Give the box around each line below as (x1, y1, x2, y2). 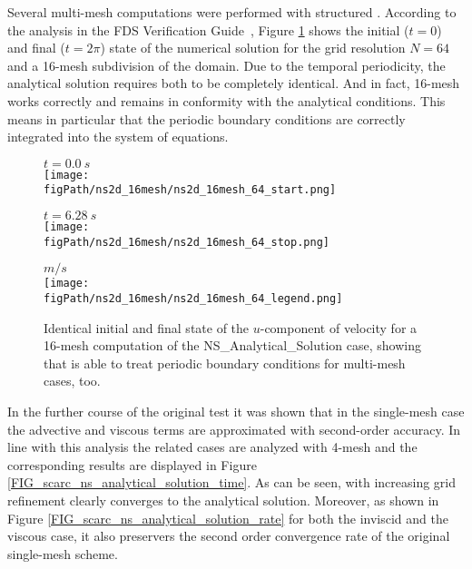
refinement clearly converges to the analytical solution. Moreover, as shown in (7, 491, 439, 510)
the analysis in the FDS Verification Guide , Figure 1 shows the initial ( (7, 20, 409, 39)
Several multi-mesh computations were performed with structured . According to (7, 3, 457, 21)
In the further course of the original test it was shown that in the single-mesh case (7, 402, 465, 421)
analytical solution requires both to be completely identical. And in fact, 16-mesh (7, 74, 460, 93)
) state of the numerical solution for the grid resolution (100, 38, 406, 57)
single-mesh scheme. (7, 544, 118, 563)
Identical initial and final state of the (44, 318, 250, 337)
